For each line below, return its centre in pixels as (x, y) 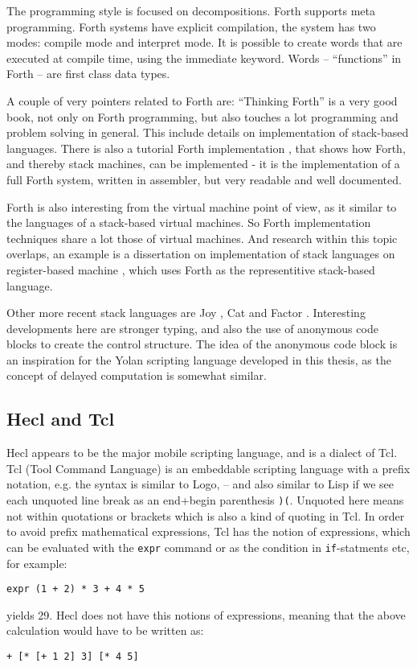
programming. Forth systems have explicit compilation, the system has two (191, 26)
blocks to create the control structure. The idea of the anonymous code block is (202, 344)
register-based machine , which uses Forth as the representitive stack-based (191, 269)
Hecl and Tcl (61, 419)
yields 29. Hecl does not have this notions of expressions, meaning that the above (206, 614)
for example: (37, 563)
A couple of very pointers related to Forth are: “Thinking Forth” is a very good (202, 100)
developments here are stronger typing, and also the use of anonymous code (192, 328)
